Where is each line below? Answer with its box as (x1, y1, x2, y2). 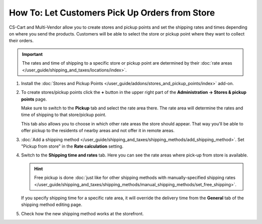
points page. (21, 96, 47, 102)
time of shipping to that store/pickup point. (21, 112, 107, 118)
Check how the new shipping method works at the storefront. (21, 210, 144, 216)
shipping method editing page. (21, 202, 82, 207)
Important (22, 51, 43, 57)
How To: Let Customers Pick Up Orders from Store (9, 7, 215, 18)
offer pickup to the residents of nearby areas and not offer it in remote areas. (21, 128, 175, 134)
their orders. (9, 38, 34, 44)
